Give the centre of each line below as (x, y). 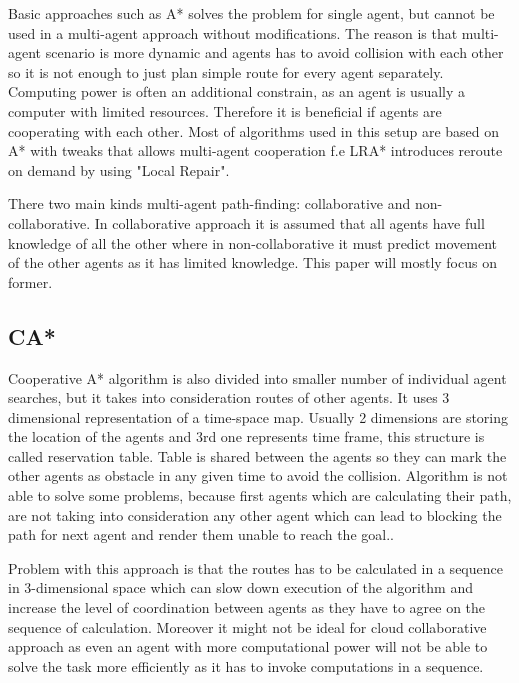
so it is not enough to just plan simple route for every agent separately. (226, 71)
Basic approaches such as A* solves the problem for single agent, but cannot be (251, 13)
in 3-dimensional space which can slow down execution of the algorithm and (240, 587)
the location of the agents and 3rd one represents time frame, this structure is (246, 436)
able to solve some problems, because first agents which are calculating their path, (260, 495)
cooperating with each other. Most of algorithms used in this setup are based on (254, 130)
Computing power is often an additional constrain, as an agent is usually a (237, 91)
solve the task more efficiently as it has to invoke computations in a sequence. (246, 665)
